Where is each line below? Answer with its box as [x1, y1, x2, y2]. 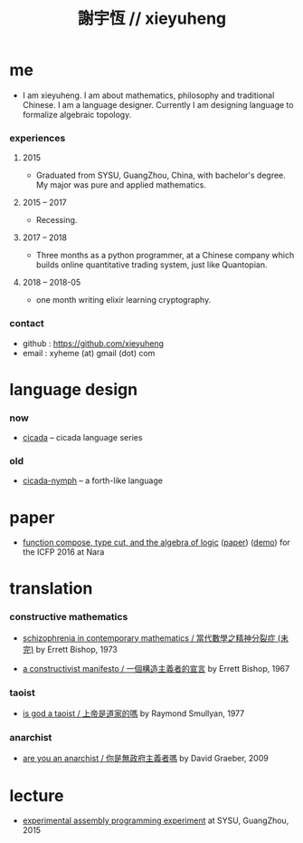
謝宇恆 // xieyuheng [77, 8, 227, 29]
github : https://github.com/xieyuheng [22, 337, 165, 349]
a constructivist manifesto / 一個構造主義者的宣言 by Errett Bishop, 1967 [22, 663, 290, 673]
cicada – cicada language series [22, 432, 143, 443]
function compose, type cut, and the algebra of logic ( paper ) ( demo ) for [22, 537, 291, 548]
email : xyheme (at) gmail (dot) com [22, 347, 156, 358]
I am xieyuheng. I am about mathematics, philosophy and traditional [22, 90, 275, 101]
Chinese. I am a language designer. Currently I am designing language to [22, 99, 294, 110]
